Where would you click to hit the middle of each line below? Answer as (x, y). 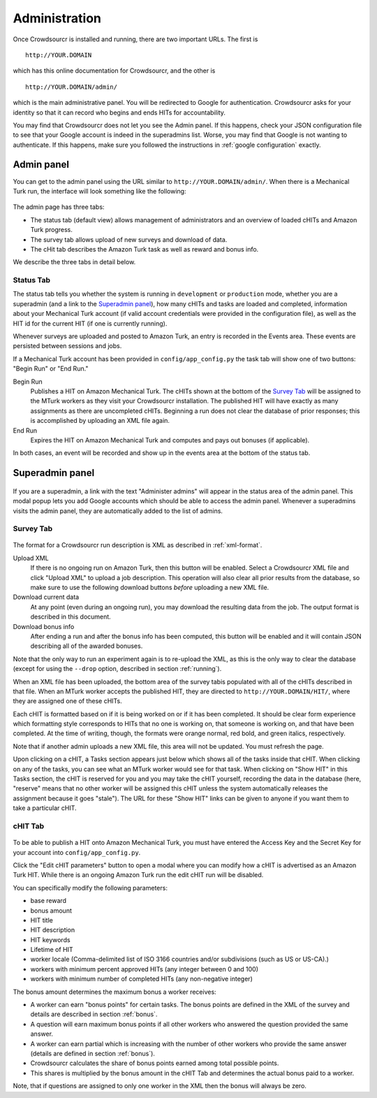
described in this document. (71, 617)
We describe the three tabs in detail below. (74, 262)
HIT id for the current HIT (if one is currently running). (90, 323)
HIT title (42, 920)
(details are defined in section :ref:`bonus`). (93, 1053)
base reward (48, 901)
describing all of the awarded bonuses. (87, 646)
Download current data (46, 597)
